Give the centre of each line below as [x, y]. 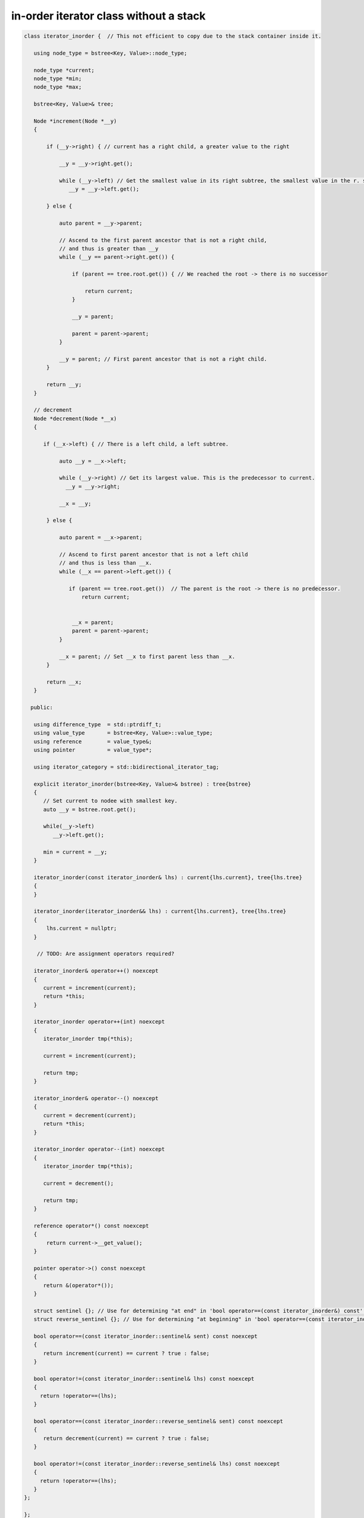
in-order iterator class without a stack [108, 16]
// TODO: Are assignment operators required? [106, 954]
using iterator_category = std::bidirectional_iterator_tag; [126, 767]
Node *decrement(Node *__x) [76, 418]
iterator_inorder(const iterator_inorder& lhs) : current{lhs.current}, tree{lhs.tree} [168, 877]
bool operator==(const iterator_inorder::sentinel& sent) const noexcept [146, 1336]
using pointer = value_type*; [93, 750]
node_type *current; [64, 70]
